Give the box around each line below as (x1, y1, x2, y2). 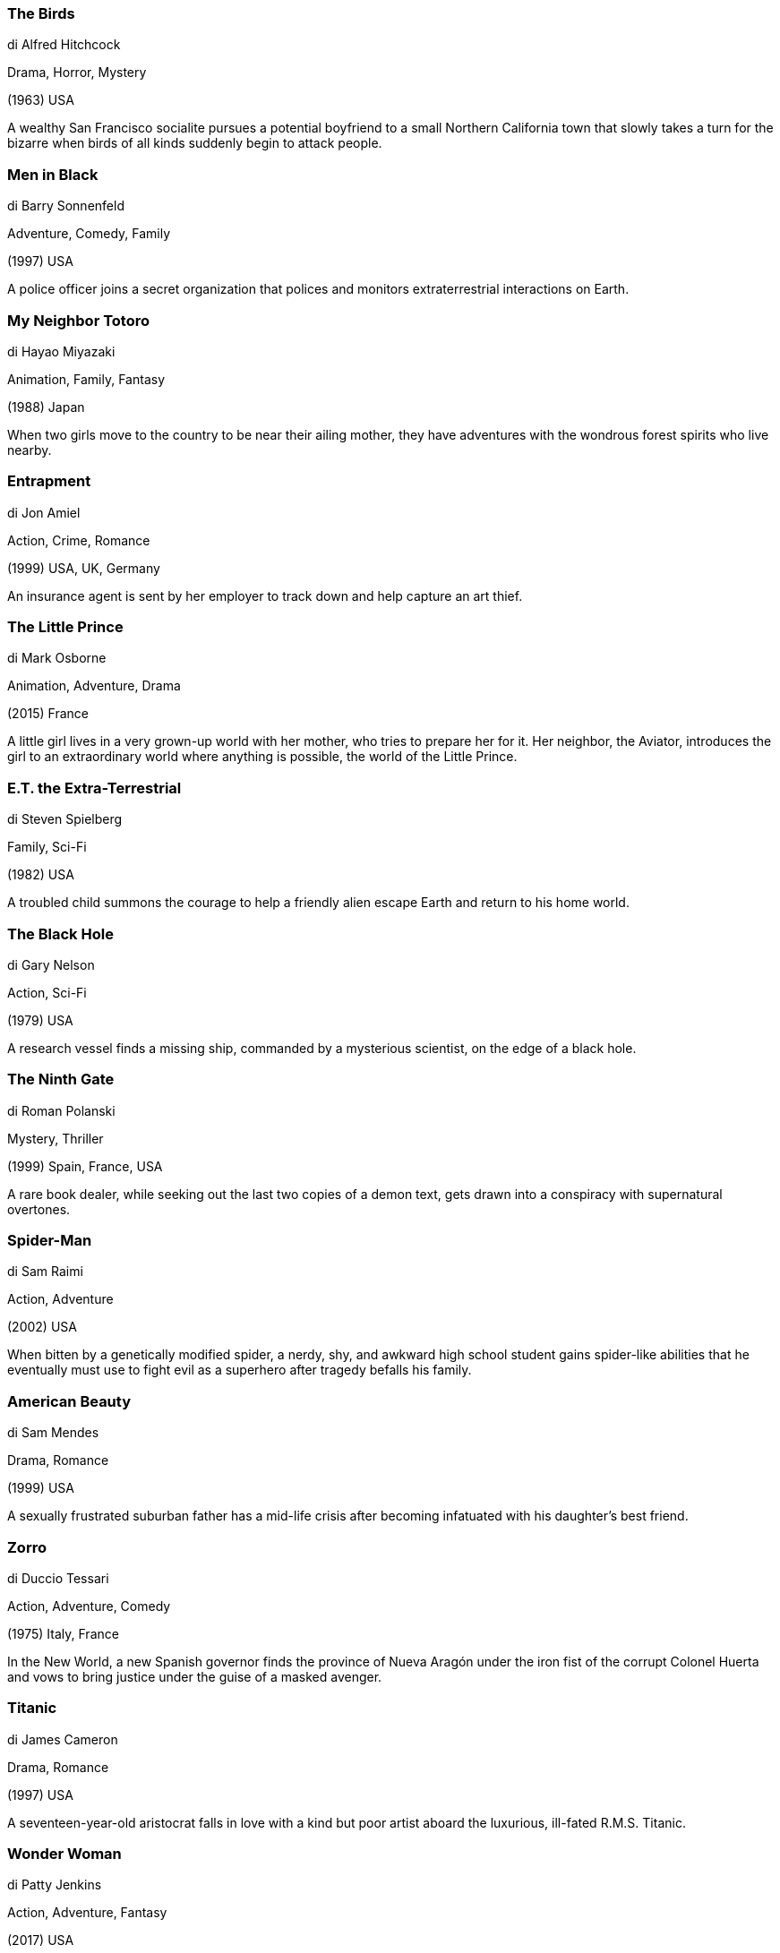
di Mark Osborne (7, 650, 107, 666)
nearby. (7, 441, 52, 458)
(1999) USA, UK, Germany (7, 560, 160, 576)
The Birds (7, 4, 75, 22)
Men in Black (7, 165, 99, 184)
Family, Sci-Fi (7, 839, 87, 855)
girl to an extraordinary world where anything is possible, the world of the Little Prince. (7, 749, 518, 765)
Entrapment (7, 472, 91, 491)
